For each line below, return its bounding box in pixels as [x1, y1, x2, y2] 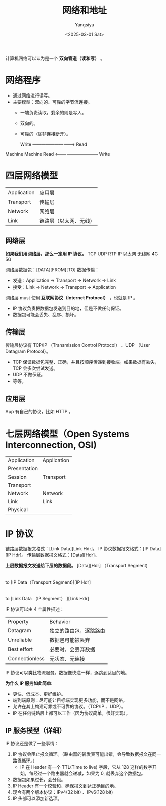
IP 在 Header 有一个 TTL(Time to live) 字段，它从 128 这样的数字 [20, 764, 152, 770]
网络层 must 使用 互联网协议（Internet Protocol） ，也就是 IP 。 [5, 294, 138, 301]
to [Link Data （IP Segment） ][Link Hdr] [5, 596, 89, 602]
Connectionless [8, 655, 45, 662]
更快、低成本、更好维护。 [12, 691, 66, 697]
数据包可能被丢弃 [49, 637, 90, 644]
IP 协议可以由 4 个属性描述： [5, 606, 64, 612]
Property [8, 618, 29, 625]
